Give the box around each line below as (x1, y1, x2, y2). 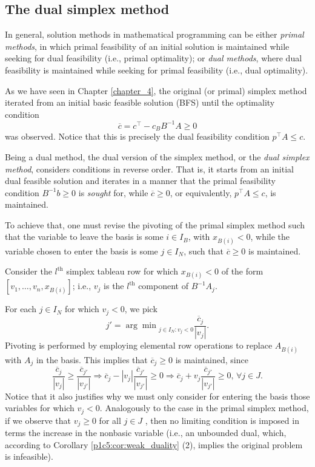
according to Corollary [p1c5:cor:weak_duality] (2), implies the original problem (5, 438, 303, 451)
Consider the (5, 265, 52, 278)
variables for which (5, 401, 75, 414)
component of (138, 279, 188, 292)
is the (104, 279, 124, 292)
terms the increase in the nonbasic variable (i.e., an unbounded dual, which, (5, 426, 287, 439)
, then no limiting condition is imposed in (145, 414, 299, 426)
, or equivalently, (170, 186, 232, 199)
